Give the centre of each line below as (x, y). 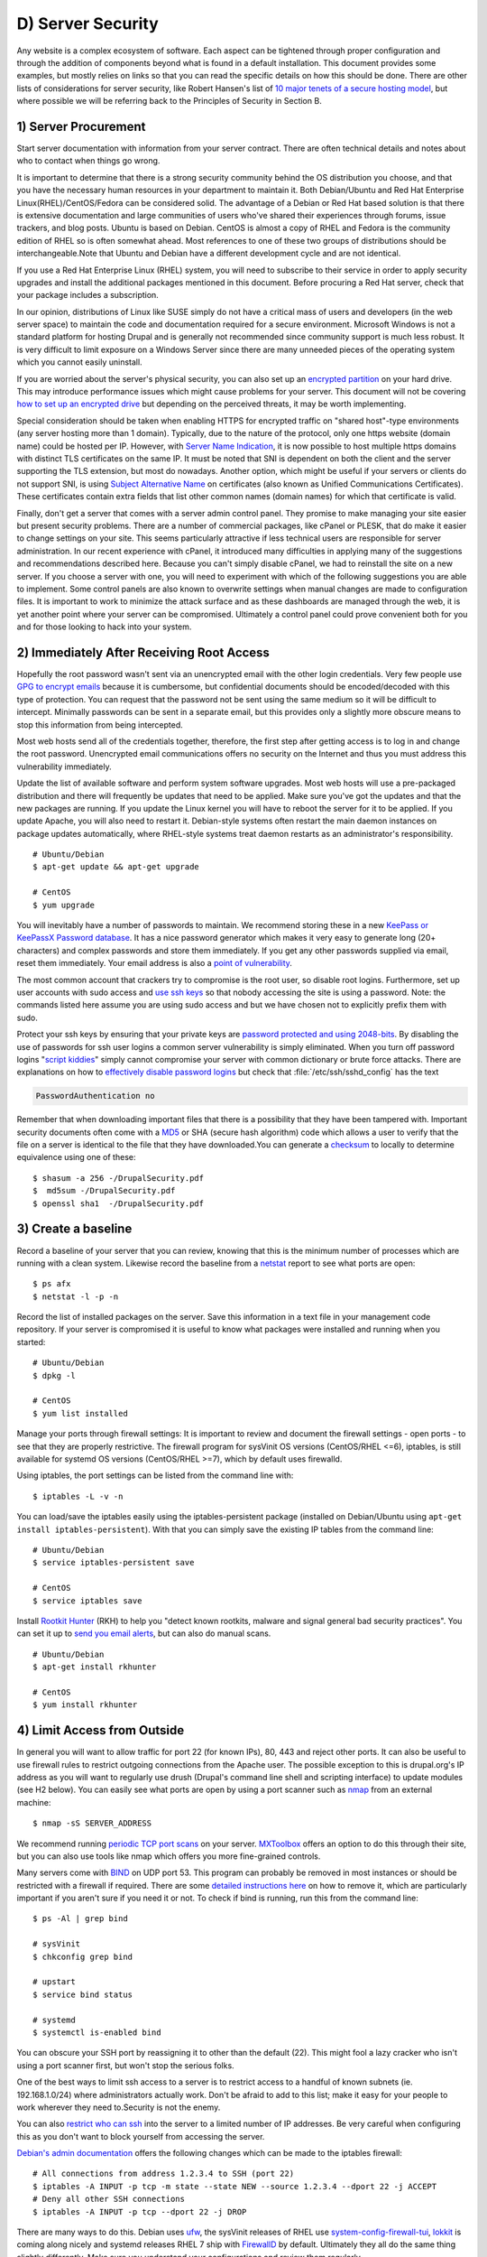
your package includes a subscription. (88, 295)
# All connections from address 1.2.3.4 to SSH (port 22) (164, 2174)
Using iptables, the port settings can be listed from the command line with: (155, 1475)
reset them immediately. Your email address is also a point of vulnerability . (155, 963)
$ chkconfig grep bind (83, 1956)
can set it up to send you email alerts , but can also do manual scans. (144, 1633)
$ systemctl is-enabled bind (97, 2032)
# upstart (54, 1982)
